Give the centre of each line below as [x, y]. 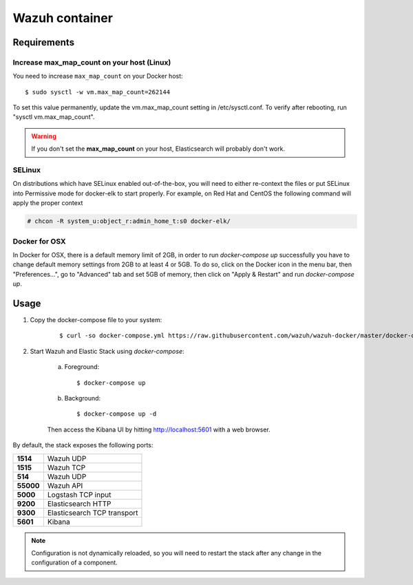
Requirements [44, 42]
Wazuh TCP [66, 467]
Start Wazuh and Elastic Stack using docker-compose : [107, 351]
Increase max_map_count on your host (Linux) [92, 62]
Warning [44, 136]
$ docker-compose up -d [117, 414]
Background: [83, 398]
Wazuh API [65, 485]
